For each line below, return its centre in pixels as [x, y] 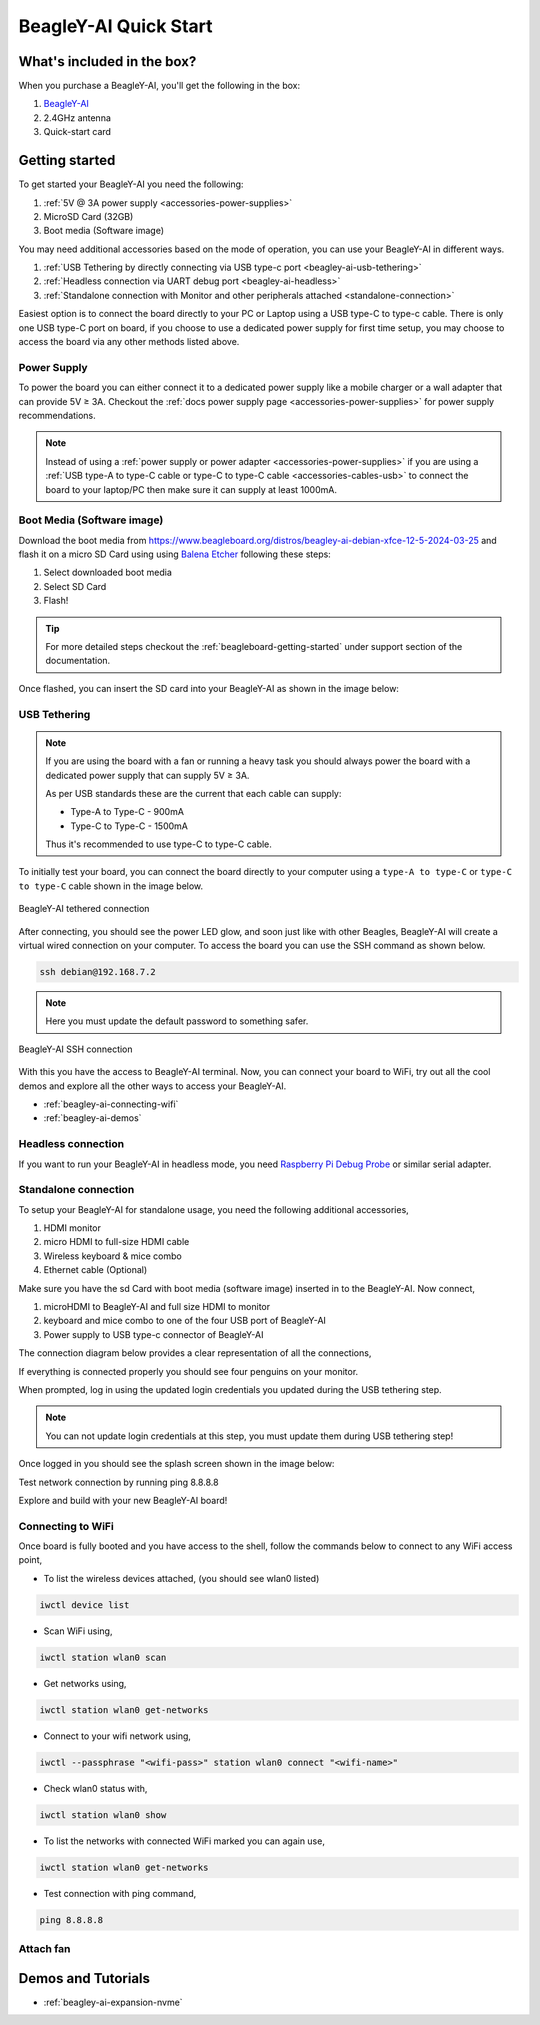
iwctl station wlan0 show [103, 1814]
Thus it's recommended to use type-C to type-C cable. [158, 844]
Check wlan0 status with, [95, 1788]
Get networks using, [85, 1683]
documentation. [78, 661]
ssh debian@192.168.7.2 [98, 972]
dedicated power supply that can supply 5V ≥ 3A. [147, 775]
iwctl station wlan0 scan [103, 1657]
